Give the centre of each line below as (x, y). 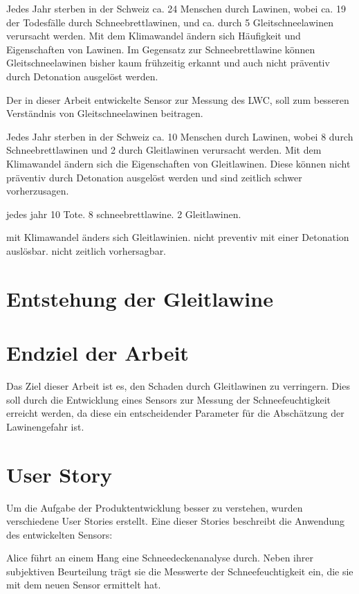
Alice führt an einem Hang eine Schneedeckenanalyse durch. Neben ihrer (160, 558)
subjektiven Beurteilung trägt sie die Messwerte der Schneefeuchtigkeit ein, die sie (180, 571)
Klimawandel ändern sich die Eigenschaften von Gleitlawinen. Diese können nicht (178, 163)
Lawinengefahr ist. (45, 426)
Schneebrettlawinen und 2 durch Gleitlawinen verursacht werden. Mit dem (164, 150)
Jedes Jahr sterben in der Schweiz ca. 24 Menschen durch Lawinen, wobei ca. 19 (176, 8)
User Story (59, 474)
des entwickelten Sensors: (59, 534)
